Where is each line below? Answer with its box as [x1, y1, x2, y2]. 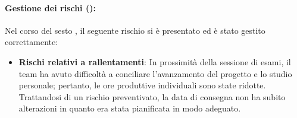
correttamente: [5, 36, 58, 48]
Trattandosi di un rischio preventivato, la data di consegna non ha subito [18, 90, 286, 103]
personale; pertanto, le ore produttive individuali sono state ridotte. [18, 79, 266, 91]
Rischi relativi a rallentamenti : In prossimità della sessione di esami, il [18, 55, 291, 68]
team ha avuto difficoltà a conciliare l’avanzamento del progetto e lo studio [18, 67, 292, 79]
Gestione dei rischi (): [5, 1, 96, 14]
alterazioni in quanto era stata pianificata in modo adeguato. [18, 102, 241, 114]
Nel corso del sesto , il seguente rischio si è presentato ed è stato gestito [5, 24, 265, 36]
